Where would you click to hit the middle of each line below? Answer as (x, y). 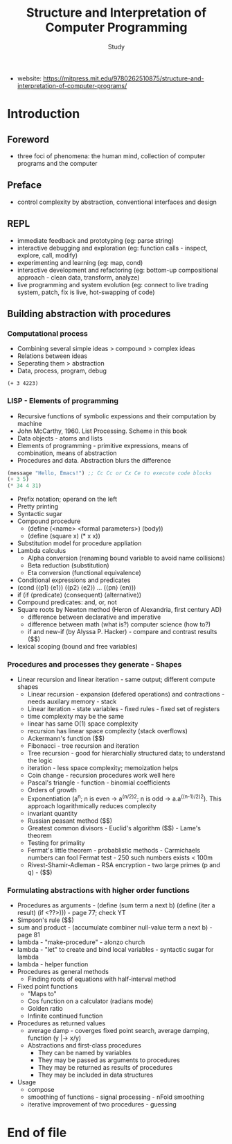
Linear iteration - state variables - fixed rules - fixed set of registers (124, 709)
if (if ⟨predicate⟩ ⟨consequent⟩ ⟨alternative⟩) (79, 595)
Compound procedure (49, 521)
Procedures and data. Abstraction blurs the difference (94, 460)
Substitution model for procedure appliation (79, 543)
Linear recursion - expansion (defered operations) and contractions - (126, 694)
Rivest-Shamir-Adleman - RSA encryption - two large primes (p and (124, 865)
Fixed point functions (47, 987)
